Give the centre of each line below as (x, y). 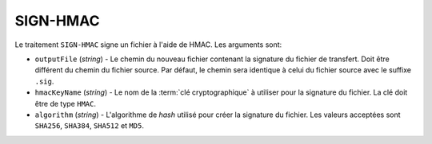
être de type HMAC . (65, 103)
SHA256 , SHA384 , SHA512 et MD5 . (89, 126)
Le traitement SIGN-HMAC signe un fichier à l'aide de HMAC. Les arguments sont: (148, 45)
